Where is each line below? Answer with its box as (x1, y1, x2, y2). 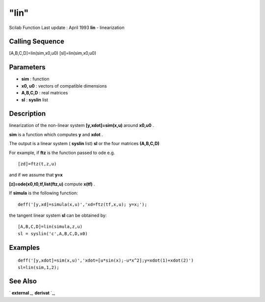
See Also (9, 277, 37, 285)
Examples (9, 243, 40, 252)
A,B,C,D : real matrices (21, 90, 68, 96)
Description (9, 110, 46, 118)
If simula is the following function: (9, 190, 78, 196)
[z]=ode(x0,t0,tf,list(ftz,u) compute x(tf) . (9, 181, 95, 187)
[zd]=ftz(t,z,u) (18, 161, 57, 167)
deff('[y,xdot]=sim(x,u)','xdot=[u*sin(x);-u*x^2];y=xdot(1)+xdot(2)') (18, 258, 194, 263)
